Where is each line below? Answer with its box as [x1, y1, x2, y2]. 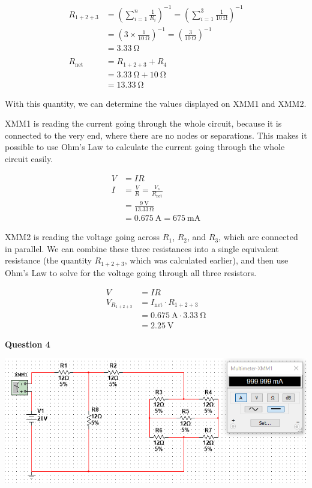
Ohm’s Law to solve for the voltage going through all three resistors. [5, 266, 257, 279]
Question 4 [5, 337, 50, 350]
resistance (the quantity [5, 254, 92, 267]
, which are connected [218, 230, 298, 243]
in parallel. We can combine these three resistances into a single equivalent [5, 242, 279, 255]
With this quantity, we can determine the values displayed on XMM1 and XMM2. [5, 97, 307, 109]
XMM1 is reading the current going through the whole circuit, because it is [5, 117, 282, 130]
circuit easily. [5, 152, 53, 165]
